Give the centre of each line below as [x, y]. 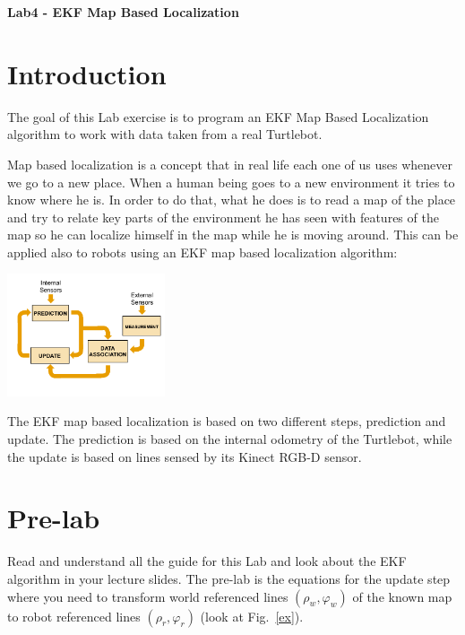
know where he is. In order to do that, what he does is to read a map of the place [232, 200]
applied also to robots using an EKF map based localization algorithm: [202, 252]
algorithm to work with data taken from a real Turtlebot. [165, 134]
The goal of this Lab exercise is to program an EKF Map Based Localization [218, 116]
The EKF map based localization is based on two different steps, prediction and [227, 421]
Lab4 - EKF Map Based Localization [123, 12]
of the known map [402, 596]
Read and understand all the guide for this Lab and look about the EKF [207, 561]
